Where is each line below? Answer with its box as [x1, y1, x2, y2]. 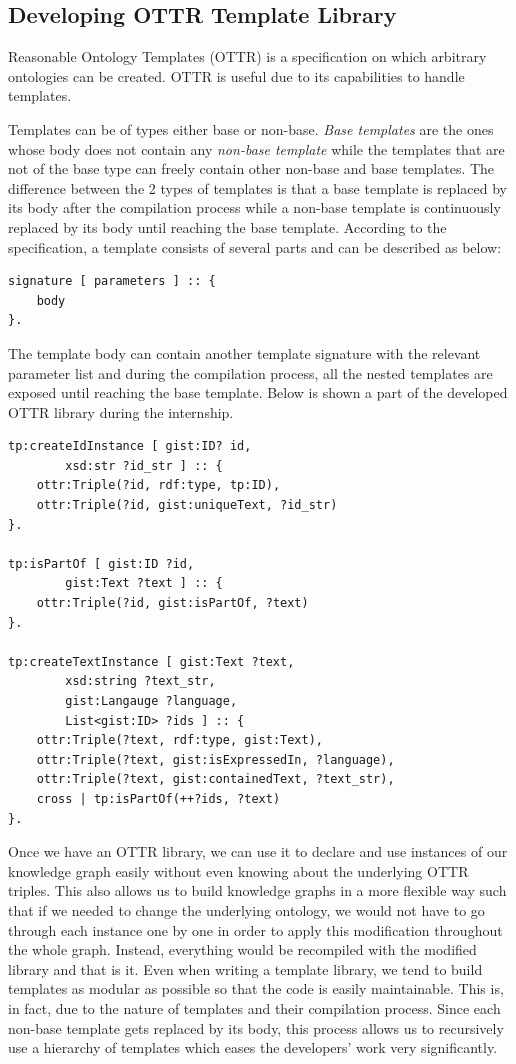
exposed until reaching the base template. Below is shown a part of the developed [8, 382, 508, 403]
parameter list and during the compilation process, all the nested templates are [8, 362, 493, 383]
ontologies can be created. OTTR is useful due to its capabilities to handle [8, 65, 465, 86]
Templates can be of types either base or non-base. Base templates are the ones [8, 118, 494, 139]
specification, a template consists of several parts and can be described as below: [8, 236, 502, 257]
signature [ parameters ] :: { [8, 274, 216, 289]
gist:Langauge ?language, [65, 694, 238, 709]
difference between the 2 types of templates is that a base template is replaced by [8, 177, 507, 198]
